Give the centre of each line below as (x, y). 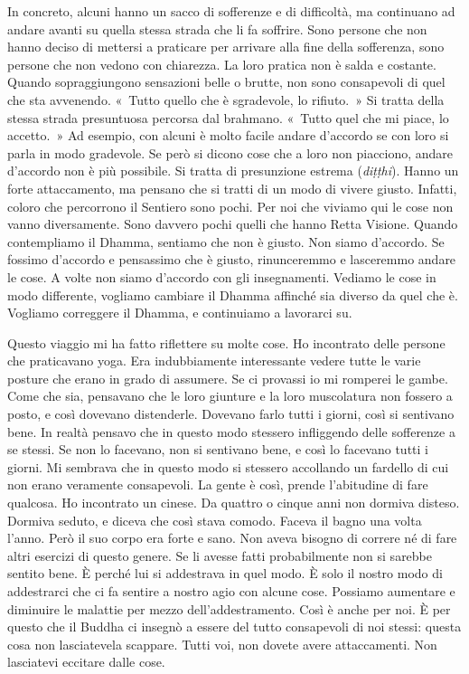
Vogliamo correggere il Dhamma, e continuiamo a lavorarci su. (180, 313)
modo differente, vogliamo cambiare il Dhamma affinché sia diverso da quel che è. (233, 294)
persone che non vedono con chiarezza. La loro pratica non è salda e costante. (222, 64)
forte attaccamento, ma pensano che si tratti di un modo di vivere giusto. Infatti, (232, 188)
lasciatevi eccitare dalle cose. (86, 662)
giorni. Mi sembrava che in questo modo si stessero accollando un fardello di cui (228, 466)
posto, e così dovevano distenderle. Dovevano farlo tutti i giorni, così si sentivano (231, 414)
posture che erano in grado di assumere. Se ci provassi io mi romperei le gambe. (228, 378)
